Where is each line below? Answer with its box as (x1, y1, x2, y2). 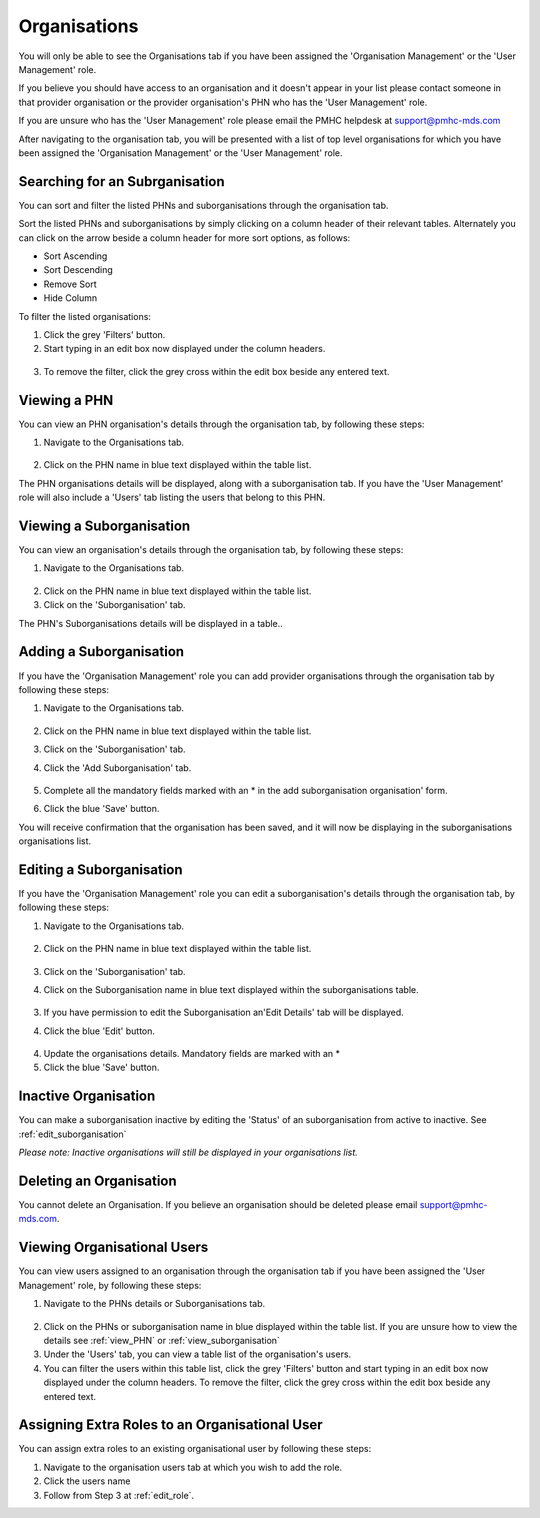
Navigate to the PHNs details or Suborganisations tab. (43, 1298, 266, 1310)
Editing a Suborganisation (18, 861, 184, 878)
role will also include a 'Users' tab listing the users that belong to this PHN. (18, 491, 326, 504)
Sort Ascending (43, 250, 108, 262)
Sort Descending (43, 264, 114, 276)
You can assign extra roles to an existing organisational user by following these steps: (18, 1443, 372, 1455)
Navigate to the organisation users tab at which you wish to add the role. (43, 1461, 343, 1473)
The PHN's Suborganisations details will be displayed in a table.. (18, 617, 284, 629)
